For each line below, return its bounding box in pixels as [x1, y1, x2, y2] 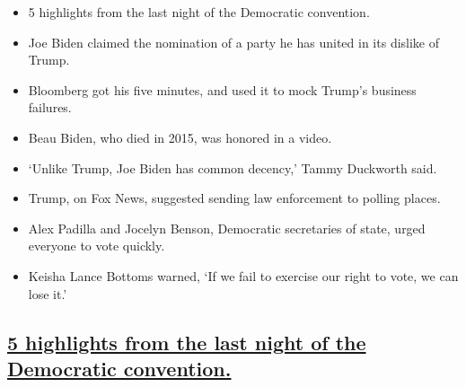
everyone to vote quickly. [28, 236, 165, 255]
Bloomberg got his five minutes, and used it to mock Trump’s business [28, 80, 417, 99]
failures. [28, 98, 72, 117]
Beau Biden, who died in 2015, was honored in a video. [28, 128, 332, 146]
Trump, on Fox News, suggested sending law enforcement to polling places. [28, 189, 441, 207]
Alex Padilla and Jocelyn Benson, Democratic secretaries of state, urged [28, 218, 426, 237]
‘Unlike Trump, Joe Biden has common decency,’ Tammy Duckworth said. [28, 158, 437, 177]
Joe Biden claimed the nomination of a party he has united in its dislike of [28, 32, 440, 51]
